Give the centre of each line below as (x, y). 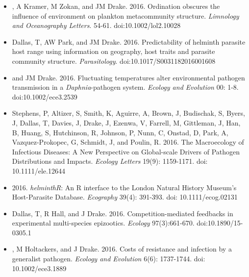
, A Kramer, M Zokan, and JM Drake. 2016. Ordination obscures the (116, 6)
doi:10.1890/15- (220, 223)
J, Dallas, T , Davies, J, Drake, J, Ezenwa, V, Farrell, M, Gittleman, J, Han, (126, 122)
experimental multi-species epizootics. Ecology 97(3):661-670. (103, 223)
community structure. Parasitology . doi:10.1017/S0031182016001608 (114, 61)
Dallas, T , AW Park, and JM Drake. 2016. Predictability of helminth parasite (129, 41)
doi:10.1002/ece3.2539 (45, 96)
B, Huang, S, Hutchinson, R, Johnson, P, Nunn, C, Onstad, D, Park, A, (120, 132)
